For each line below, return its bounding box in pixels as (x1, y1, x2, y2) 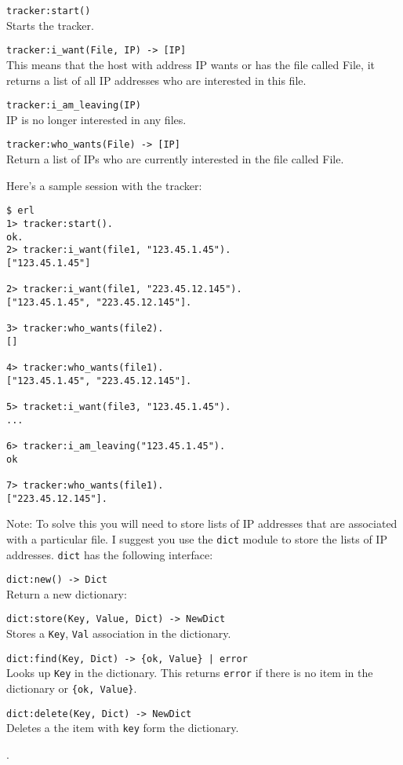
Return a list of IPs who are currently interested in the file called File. (6, 151, 344, 167)
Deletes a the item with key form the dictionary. (6, 719, 239, 736)
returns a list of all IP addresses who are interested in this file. (6, 71, 307, 88)
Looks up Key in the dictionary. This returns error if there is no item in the (6, 664, 373, 681)
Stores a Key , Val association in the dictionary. (6, 625, 231, 642)
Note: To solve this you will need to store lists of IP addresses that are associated (6, 515, 398, 532)
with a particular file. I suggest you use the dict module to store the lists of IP (6, 530, 387, 547)
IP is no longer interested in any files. (6, 111, 187, 127)
